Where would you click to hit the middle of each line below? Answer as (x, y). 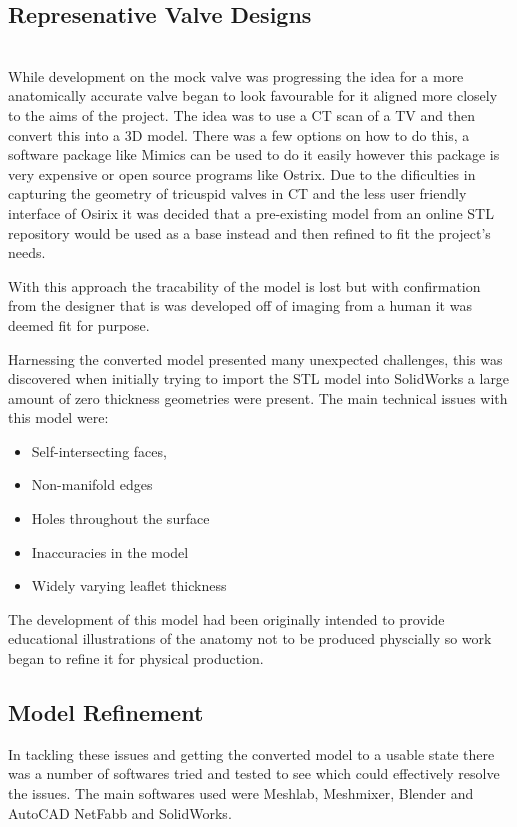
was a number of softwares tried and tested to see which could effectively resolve (254, 773)
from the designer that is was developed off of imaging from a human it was (240, 305)
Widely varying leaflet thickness (129, 585)
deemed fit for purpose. (79, 324)
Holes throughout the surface (120, 518)
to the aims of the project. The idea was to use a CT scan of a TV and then (241, 114)
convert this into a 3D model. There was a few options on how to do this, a (239, 134)
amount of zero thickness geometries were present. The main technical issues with (258, 397)
